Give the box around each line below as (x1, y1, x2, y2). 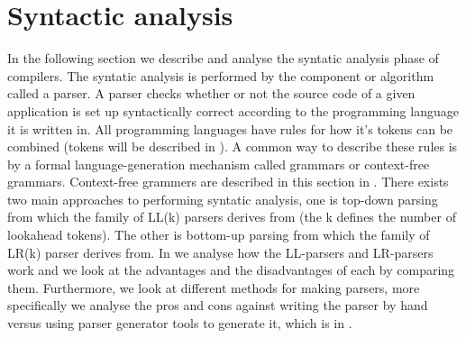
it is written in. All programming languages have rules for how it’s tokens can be (7, 119, 453, 138)
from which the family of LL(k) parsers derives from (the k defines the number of (7, 207, 456, 226)
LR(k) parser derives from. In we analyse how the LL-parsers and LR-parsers (7, 242, 434, 261)
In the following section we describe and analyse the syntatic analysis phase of (7, 49, 439, 68)
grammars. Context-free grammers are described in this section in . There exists (7, 172, 449, 191)
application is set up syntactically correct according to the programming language (7, 101, 459, 120)
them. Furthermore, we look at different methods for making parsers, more (7, 278, 420, 297)
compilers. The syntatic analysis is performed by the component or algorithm (7, 66, 434, 85)
